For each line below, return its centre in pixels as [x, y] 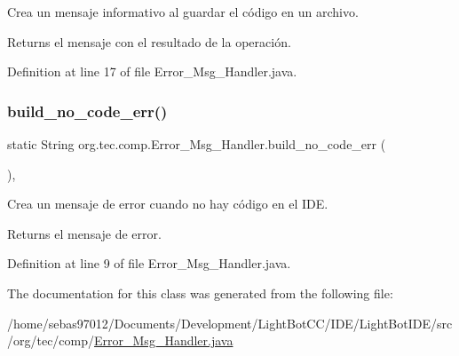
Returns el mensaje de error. [84, 233]
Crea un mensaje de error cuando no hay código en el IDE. [168, 204]
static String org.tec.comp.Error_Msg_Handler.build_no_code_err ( [197, 144]
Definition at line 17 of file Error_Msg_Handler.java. [152, 71]
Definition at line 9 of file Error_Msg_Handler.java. [149, 263]
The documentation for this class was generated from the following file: [200, 293]
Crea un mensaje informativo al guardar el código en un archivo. [183, 12]
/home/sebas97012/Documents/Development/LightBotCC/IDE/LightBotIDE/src [230, 323]
